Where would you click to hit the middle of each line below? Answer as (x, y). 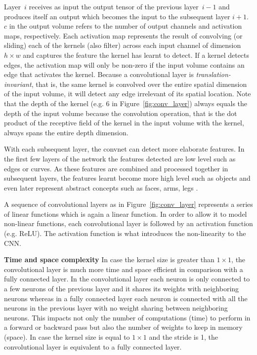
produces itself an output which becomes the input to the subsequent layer (117, 16)
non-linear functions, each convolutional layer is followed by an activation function (128, 223)
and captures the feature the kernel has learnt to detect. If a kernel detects (136, 55)
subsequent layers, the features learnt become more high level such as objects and (127, 178)
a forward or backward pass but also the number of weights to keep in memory (123, 327)
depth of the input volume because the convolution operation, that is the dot (121, 113)
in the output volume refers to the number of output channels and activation (126, 26)
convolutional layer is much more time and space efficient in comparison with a (124, 269)
